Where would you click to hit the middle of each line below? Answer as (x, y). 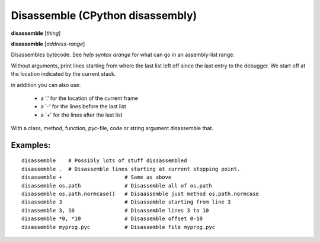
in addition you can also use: (46, 85)
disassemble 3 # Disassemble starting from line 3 (126, 202)
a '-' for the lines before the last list (84, 107)
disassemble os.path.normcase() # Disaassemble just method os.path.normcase (140, 194)
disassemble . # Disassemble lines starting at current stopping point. (131, 169)
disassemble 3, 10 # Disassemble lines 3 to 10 (115, 210)
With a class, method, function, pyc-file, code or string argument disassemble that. (112, 128)
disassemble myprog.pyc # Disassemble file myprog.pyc (119, 227)
